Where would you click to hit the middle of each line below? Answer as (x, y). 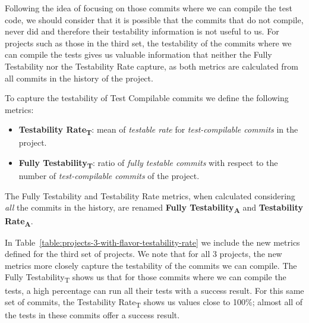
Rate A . (19, 221)
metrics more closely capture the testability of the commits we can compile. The (151, 265)
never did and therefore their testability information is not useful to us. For (142, 31)
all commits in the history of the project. (79, 78)
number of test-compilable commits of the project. (109, 176)
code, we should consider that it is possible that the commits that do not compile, (154, 19)
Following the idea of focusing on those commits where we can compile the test (149, 8)
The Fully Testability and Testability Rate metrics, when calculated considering (150, 195)
